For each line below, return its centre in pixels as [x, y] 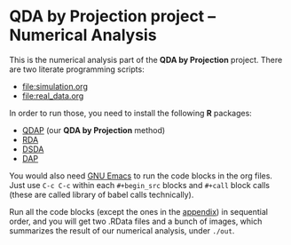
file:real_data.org [53, 96]
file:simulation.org [55, 86]
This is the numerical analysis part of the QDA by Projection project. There [146, 59]
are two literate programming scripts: [77, 69]
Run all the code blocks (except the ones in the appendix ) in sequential [139, 211]
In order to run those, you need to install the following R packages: [131, 113]
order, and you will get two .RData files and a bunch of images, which [136, 221]
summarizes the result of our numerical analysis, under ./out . [122, 230]
